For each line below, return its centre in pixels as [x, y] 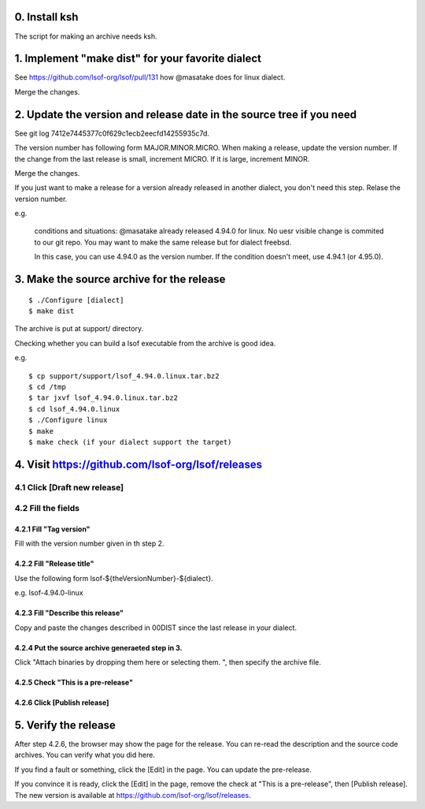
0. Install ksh [46, 17]
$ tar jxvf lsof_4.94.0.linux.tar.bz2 [103, 398]
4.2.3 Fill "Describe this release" [69, 613]
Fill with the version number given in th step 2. [89, 543]
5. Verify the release [65, 725]
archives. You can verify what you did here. [85, 755]
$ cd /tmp [47, 387]
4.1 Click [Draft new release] [69, 487]
